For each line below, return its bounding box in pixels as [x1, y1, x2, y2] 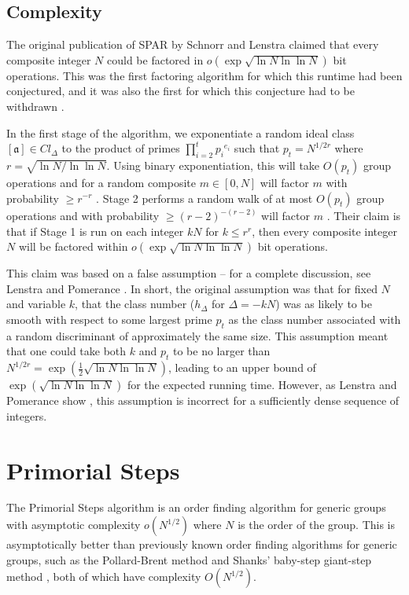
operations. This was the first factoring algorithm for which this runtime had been [6, 67, 403, 83]
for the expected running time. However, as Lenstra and [127, 376, 397, 393]
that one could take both [6, 343, 127, 359]
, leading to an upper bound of [168, 359, 316, 376]
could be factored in [107, 51, 204, 68]
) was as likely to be [275, 296, 372, 312]
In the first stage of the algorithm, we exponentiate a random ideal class [6, 124, 355, 141]
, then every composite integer [252, 222, 397, 239]
